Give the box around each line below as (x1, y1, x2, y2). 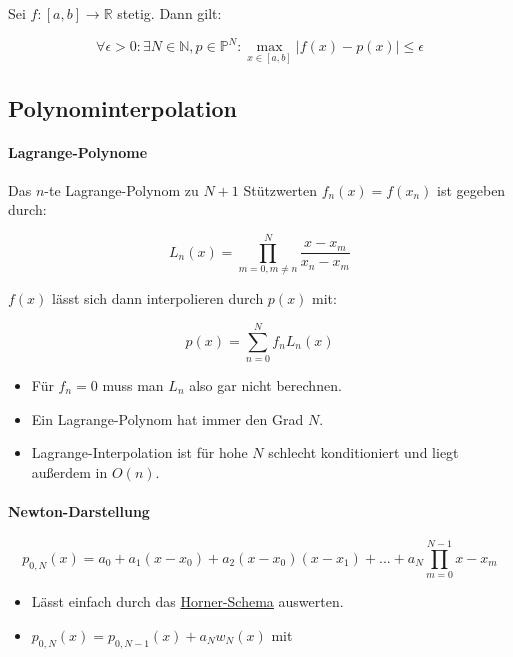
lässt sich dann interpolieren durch (52, 288, 264, 309)
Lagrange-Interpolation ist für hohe (31, 442, 248, 463)
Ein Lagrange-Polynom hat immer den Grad (31, 408, 304, 429)
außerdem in (31, 461, 108, 482)
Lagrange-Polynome (8, 141, 148, 162)
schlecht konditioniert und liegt (268, 442, 459, 463)
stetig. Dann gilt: (117, 3, 222, 23)
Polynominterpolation (8, 92, 238, 123)
